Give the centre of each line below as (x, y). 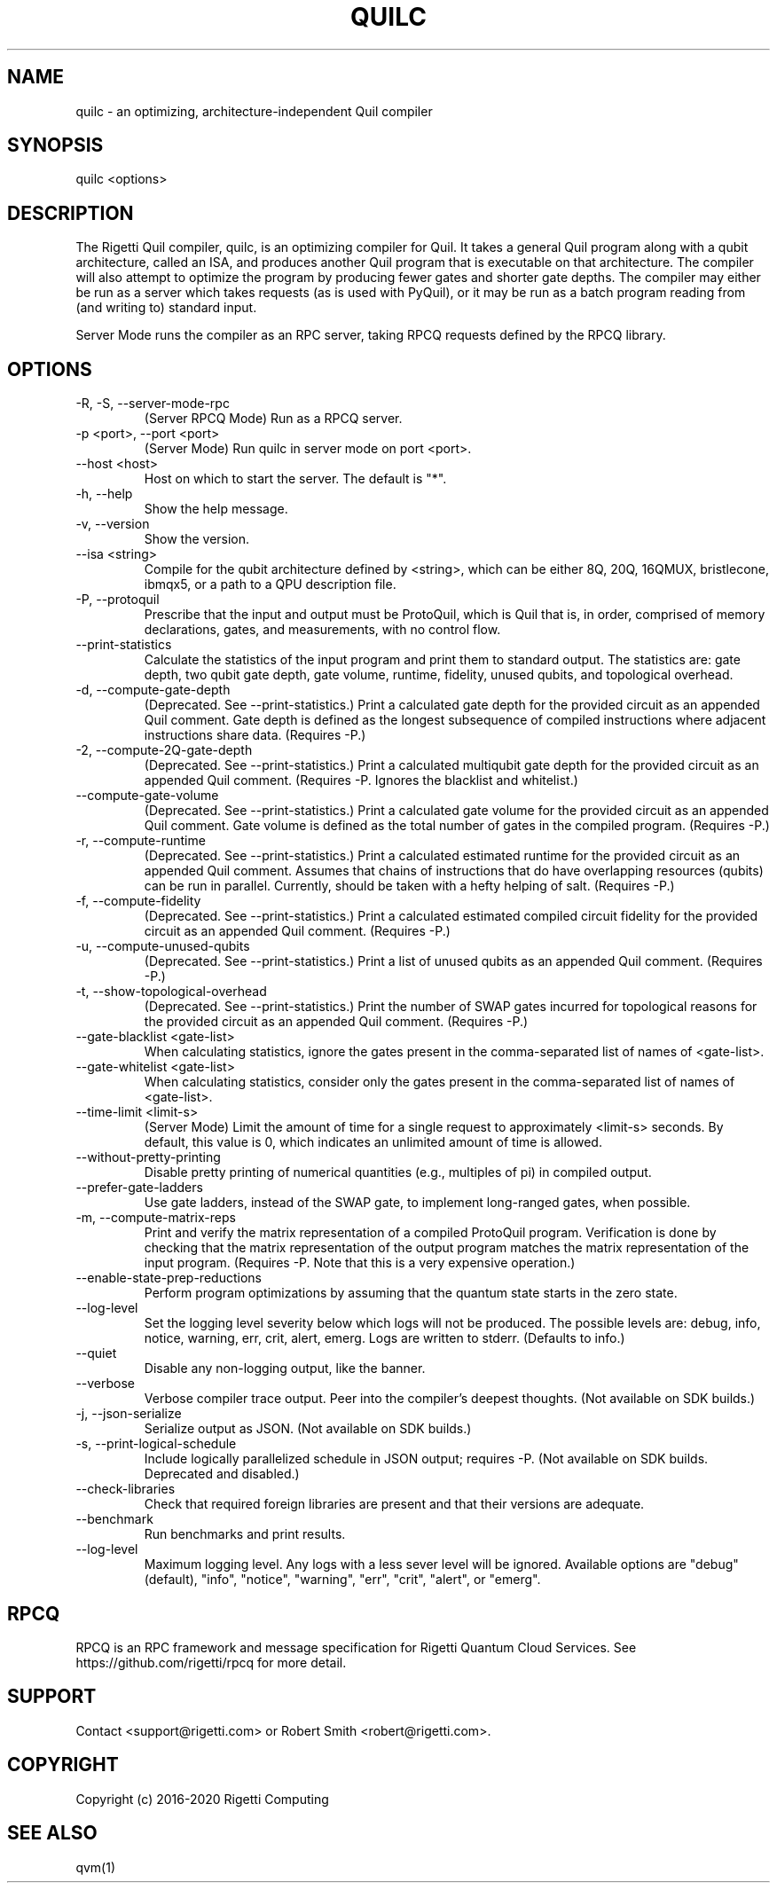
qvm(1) (96, 1867)
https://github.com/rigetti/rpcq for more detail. (211, 1662)
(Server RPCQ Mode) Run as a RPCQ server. (273, 419)
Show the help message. (216, 509)
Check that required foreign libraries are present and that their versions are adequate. (394, 1504)
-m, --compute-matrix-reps (156, 1218)
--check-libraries (126, 1489)
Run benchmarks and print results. (245, 1534)
